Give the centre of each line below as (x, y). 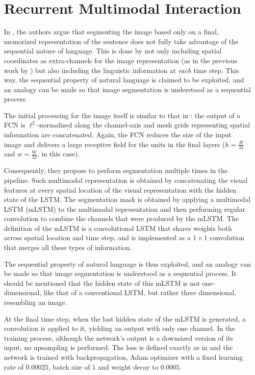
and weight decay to (128, 366)
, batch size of (69, 366)
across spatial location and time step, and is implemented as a (97, 237)
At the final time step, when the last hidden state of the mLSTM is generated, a (125, 318)
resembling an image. (36, 302)
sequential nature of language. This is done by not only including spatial (113, 51)
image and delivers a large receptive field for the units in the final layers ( (115, 144)
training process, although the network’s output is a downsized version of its (119, 337)
